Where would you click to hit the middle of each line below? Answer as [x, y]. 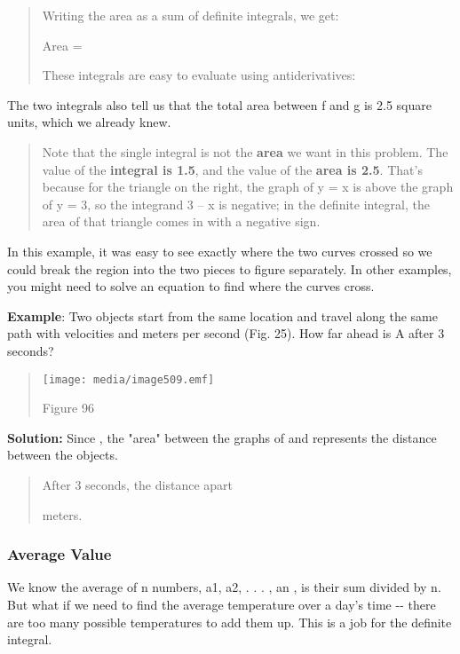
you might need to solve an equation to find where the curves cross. [191, 286]
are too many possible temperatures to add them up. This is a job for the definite [230, 622]
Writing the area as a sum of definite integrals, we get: [190, 15]
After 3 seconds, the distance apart [137, 484]
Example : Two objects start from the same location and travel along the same [223, 315]
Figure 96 [68, 408]
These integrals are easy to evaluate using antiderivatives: [199, 75]
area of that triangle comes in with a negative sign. [181, 221]
